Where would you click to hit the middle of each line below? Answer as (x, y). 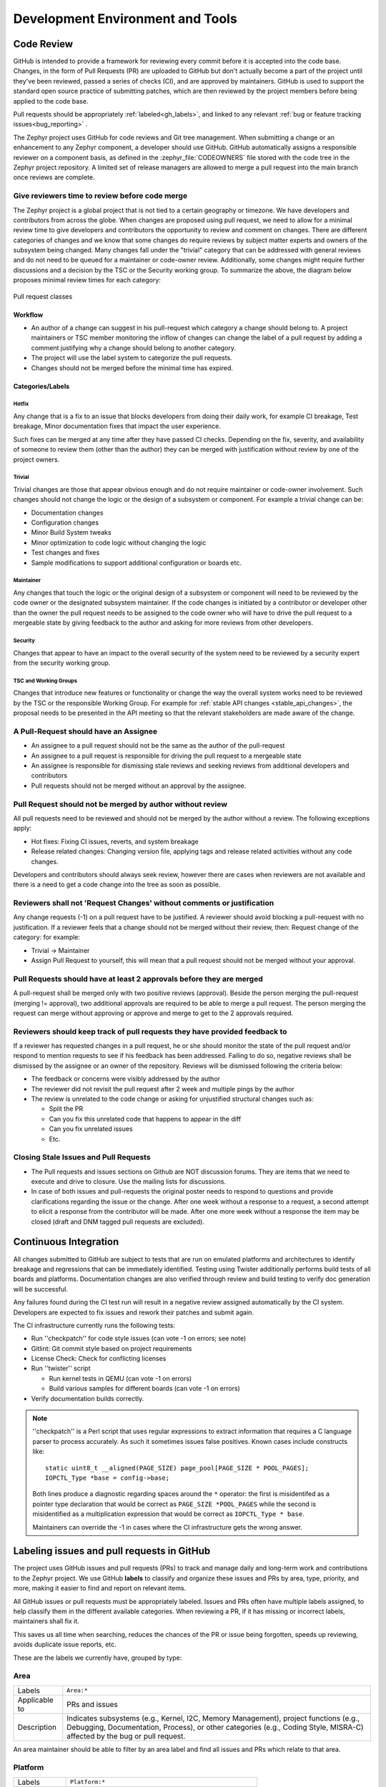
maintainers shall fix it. (46, 1621)
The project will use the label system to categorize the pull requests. (132, 358)
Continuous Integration (66, 1242)
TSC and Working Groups (45, 680)
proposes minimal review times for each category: (87, 280)
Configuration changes (65, 523)
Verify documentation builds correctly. (88, 1398)
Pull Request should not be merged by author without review (120, 804)
